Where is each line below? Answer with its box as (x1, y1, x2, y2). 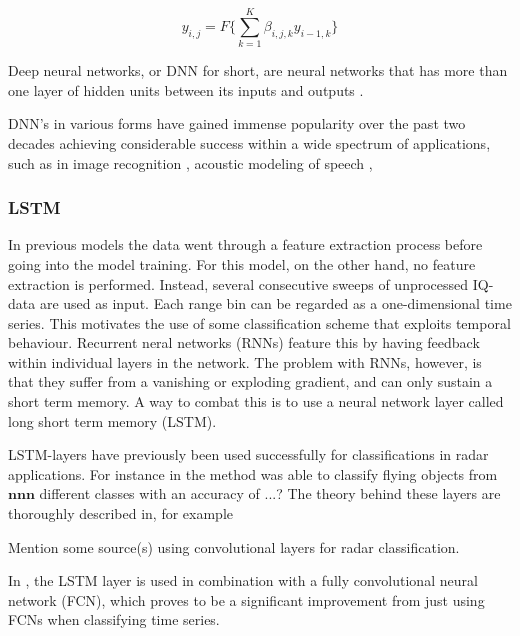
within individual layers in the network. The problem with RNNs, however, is (8, 351, 482, 372)
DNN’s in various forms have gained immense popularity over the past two (8, 113, 466, 134)
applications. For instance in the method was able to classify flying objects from (8, 463, 498, 484)
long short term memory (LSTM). (8, 410, 217, 431)
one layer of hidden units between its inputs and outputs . (8, 79, 364, 100)
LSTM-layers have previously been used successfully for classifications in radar (8, 444, 489, 465)
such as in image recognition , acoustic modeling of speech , (8, 152, 373, 173)
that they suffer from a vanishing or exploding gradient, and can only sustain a (8, 371, 493, 392)
